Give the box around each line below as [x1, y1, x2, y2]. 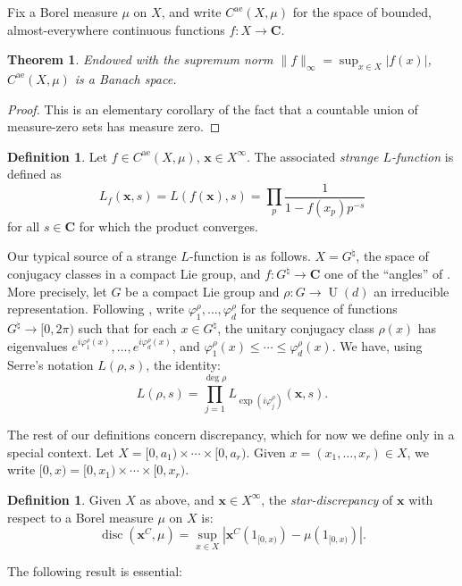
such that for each [78, 319, 177, 338]
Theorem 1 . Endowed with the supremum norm [7, 50, 273, 69]
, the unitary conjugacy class [217, 319, 374, 338]
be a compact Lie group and [125, 281, 280, 300]
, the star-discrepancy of [261, 490, 393, 508]
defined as [7, 164, 62, 183]
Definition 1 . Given [7, 490, 122, 508]
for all [7, 216, 40, 235]
